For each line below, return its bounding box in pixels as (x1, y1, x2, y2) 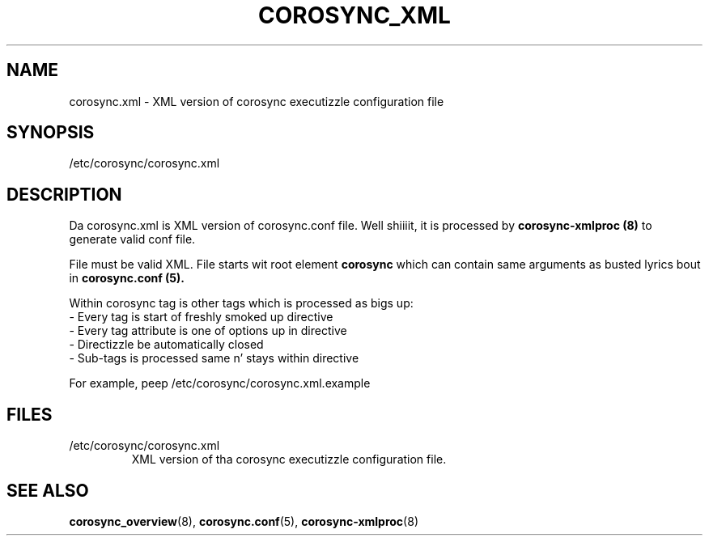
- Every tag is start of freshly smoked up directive (69, 310, 333, 324)
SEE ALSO (6, 480, 89, 501)
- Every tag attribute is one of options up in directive (69, 324, 347, 338)
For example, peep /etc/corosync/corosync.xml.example (69, 376, 371, 391)
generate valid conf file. (69, 232, 196, 247)
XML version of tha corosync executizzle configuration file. (131, 452, 447, 467)
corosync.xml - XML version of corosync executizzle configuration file (69, 94, 444, 108)
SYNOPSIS (6, 122, 95, 143)
